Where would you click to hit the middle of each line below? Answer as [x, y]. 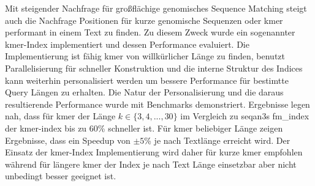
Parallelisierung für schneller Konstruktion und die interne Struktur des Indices [154, 68]
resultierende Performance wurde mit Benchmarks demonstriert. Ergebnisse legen [157, 104]
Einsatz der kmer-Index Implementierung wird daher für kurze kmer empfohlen [154, 152]
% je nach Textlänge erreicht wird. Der [217, 140]
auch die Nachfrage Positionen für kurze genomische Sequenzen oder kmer [144, 20]
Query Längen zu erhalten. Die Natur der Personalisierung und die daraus [144, 92]
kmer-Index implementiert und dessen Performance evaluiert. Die [127, 44]
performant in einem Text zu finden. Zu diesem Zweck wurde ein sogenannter [150, 32]
